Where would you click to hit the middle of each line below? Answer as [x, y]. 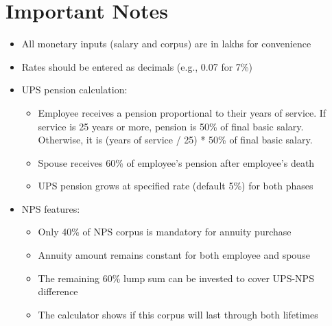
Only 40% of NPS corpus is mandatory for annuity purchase [165, 232]
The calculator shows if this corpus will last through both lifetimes [178, 314]
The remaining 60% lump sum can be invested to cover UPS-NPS [176, 278]
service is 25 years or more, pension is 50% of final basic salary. [171, 126]
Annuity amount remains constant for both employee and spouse [174, 255]
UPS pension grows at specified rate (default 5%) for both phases [176, 186]
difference [58, 291]
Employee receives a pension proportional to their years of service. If [182, 112]
